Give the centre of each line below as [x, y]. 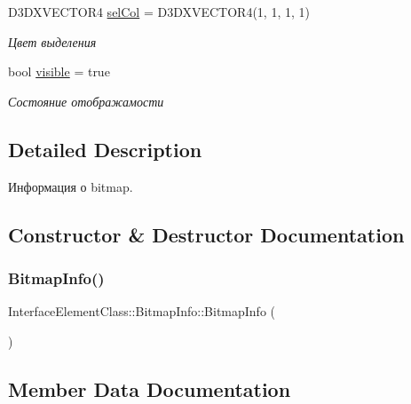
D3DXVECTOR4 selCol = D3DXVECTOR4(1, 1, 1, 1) [159, 12]
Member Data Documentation [150, 388]
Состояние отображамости [86, 101]
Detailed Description [105, 149]
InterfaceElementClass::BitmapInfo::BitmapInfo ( [142, 311]
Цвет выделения [52, 41]
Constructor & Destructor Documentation [206, 234]
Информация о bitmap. [71, 186]
